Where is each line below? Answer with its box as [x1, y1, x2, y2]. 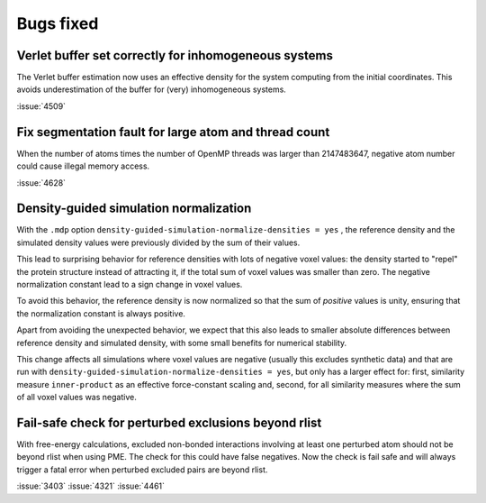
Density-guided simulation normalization [16, 201, 252, 216]
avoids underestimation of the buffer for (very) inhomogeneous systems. [16, 84, 287, 95]
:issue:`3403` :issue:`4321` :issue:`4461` [16, 480, 166, 491]
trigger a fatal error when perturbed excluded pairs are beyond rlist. [16, 464, 268, 475]
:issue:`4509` [16, 100, 67, 112]
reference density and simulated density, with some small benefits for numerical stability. [16, 337, 347, 348]
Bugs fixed [16, 14, 99, 33]
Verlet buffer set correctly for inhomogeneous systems [16, 48, 333, 63]
